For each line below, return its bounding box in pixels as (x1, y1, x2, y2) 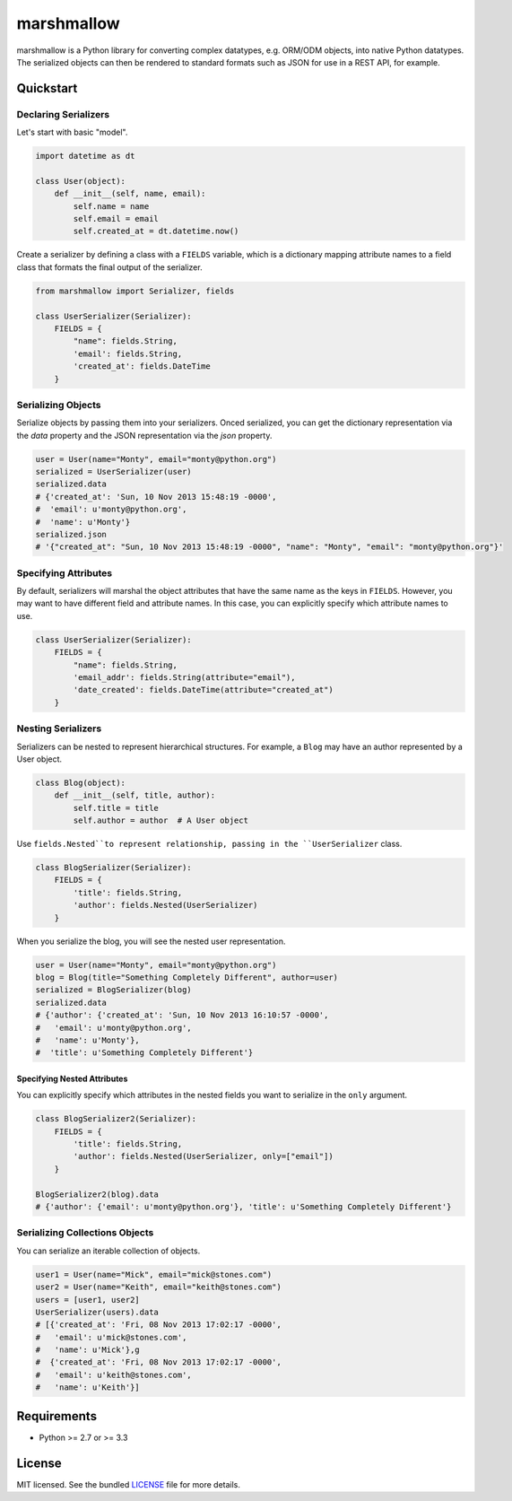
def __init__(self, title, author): (54, 790, 215, 800)
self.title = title (73, 803, 159, 813)
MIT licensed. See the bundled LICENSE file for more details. (16, 1479, 241, 1489)
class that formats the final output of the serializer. (16, 261, 203, 273)
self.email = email (73, 214, 159, 224)
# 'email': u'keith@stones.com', (35, 1369, 192, 1380)
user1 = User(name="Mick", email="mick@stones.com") (35, 1270, 273, 1279)
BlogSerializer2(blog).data (35, 1189, 159, 1200)
